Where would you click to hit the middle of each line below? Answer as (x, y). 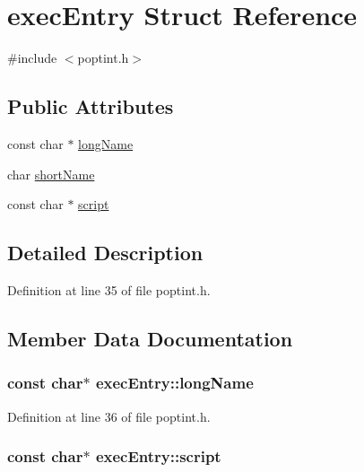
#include (32, 58)
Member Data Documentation (150, 338)
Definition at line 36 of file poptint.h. (109, 416)
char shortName (51, 174)
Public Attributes (91, 106)
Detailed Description (105, 253)
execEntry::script (158, 456)
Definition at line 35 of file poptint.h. (109, 289)
